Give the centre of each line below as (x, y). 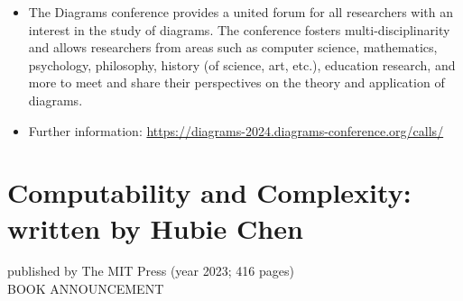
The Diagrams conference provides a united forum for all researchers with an (241, 12)
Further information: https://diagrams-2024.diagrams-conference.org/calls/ (236, 130)
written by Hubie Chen (155, 228)
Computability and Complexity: (209, 192)
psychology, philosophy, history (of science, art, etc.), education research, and (242, 64)
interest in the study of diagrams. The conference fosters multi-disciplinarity (239, 29)
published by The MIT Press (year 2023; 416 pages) (151, 271)
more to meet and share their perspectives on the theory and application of (236, 82)
